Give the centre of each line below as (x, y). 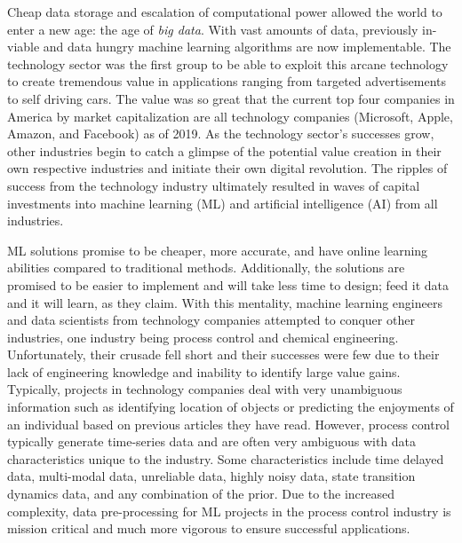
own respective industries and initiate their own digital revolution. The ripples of (227, 168)
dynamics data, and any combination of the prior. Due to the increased (201, 494)
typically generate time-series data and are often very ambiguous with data (212, 441)
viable (24, 47)
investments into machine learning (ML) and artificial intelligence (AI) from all (223, 203)
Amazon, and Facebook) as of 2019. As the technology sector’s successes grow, (221, 134)
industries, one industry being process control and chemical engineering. (203, 337)
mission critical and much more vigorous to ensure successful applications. (209, 528)
